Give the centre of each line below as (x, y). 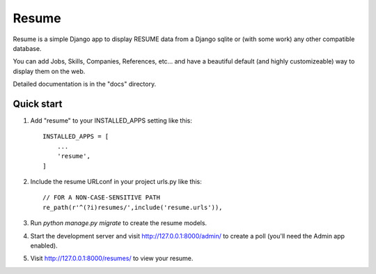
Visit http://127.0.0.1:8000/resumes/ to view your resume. (112, 259)
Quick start (38, 104)
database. (27, 48)
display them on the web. (49, 71)
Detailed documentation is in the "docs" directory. (85, 84)
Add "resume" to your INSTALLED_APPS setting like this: (111, 121)
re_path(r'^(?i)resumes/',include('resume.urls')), (133, 207)
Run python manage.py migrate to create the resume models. (119, 223)
